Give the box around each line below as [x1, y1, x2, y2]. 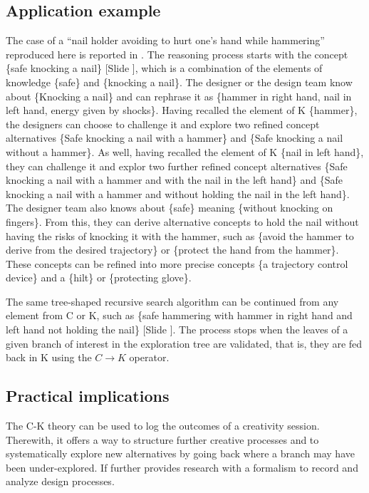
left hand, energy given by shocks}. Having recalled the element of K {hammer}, [6, 103, 358, 118]
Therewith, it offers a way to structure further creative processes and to [6, 432, 319, 447]
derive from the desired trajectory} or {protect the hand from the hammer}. [6, 242, 339, 257]
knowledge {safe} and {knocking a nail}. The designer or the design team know [6, 74, 353, 89]
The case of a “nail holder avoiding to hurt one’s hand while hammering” [6, 33, 325, 48]
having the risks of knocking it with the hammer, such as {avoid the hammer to [6, 228, 354, 243]
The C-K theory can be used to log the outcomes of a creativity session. [6, 418, 320, 433]
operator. [129, 350, 170, 365]
